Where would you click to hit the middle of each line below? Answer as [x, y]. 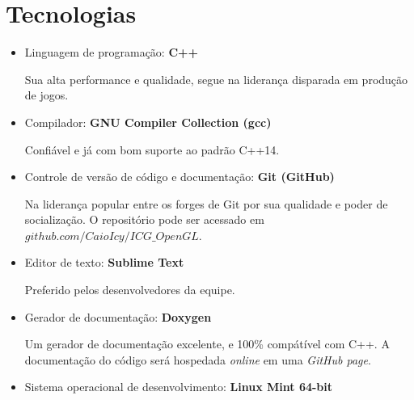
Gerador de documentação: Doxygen [118, 316]
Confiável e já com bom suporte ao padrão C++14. [152, 149]
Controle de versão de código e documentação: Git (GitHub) [180, 177]
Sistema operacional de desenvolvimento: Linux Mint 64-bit [179, 387]
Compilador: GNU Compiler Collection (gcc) [148, 122]
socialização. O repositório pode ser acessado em [144, 219]
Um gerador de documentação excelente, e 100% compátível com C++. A [207, 344]
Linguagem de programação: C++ [112, 52]
